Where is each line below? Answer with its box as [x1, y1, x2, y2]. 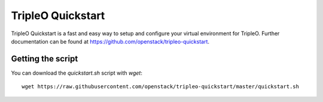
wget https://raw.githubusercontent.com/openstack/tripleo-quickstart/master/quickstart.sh [22, 84, 299, 90]
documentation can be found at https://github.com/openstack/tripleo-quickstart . [11, 38, 209, 45]
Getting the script [11, 54, 78, 64]
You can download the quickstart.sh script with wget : [11, 69, 143, 76]
